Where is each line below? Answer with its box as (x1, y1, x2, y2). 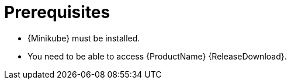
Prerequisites (4, 2, 110, 22)
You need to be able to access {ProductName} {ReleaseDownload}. (27, 51, 287, 61)
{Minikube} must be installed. (27, 33, 140, 43)
